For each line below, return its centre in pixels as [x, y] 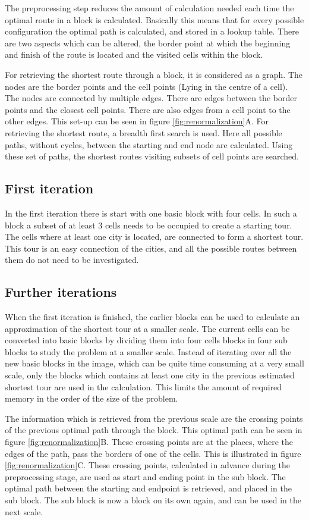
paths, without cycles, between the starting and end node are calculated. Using [149, 144]
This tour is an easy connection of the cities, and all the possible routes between [151, 248]
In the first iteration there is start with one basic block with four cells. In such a [151, 213]
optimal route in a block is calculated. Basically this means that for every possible [154, 19]
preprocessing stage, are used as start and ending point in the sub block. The [145, 476]
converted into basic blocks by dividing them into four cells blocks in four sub [146, 340]
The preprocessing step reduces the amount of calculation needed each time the [149, 8]
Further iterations [61, 292]
